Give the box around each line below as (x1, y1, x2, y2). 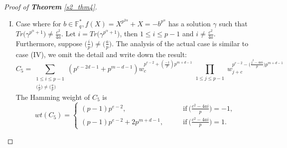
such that (219, 18, 248, 28)
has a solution (168, 18, 211, 28)
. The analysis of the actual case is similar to (112, 38, 249, 48)
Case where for (15, 18, 61, 28)
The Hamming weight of (15, 91, 90, 102)
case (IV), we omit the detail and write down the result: (15, 49, 187, 59)
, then (120, 28, 138, 39)
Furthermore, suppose (15, 38, 82, 48)
